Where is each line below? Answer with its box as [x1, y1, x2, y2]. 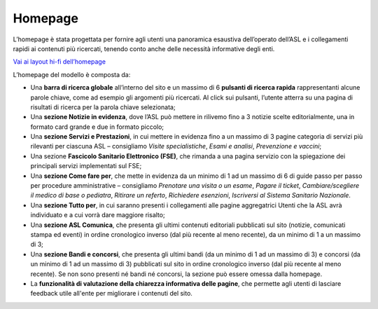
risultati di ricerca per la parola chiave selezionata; [30, 102, 176, 111]
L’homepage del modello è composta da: [13, 70, 131, 78]
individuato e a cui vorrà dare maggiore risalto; [30, 211, 165, 219]
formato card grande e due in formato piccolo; [30, 123, 164, 131]
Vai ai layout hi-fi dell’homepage [13, 57, 106, 66]
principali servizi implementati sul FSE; [30, 162, 142, 170]
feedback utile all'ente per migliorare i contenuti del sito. [30, 289, 192, 298]
